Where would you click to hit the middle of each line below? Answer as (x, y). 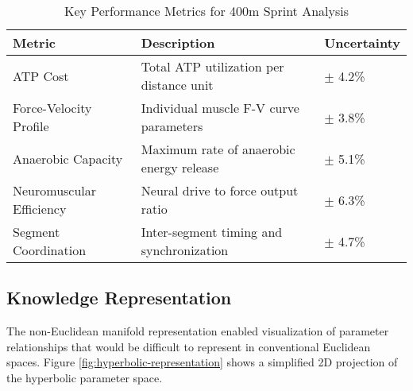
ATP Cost (41, 75)
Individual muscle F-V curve (220, 108)
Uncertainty (362, 43)
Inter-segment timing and (212, 232)
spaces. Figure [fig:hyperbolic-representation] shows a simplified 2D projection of (202, 362)
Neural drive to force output (220, 190)
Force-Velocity (52, 108)
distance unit (177, 85)
